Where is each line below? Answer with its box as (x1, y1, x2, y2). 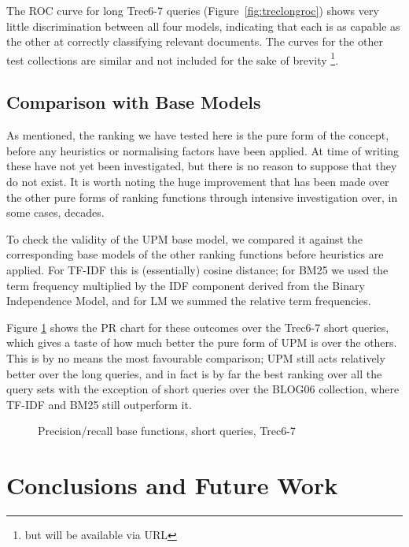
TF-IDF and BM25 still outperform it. (6, 396, 192, 412)
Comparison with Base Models (6, 90, 261, 114)
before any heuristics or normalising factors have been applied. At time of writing (6, 142, 400, 158)
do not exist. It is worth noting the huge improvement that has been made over (6, 173, 389, 190)
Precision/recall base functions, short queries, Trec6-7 (38, 422, 296, 439)
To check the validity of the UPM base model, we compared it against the (6, 230, 363, 247)
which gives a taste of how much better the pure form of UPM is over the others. (6, 334, 397, 351)
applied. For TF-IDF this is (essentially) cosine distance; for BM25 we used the (6, 261, 389, 277)
